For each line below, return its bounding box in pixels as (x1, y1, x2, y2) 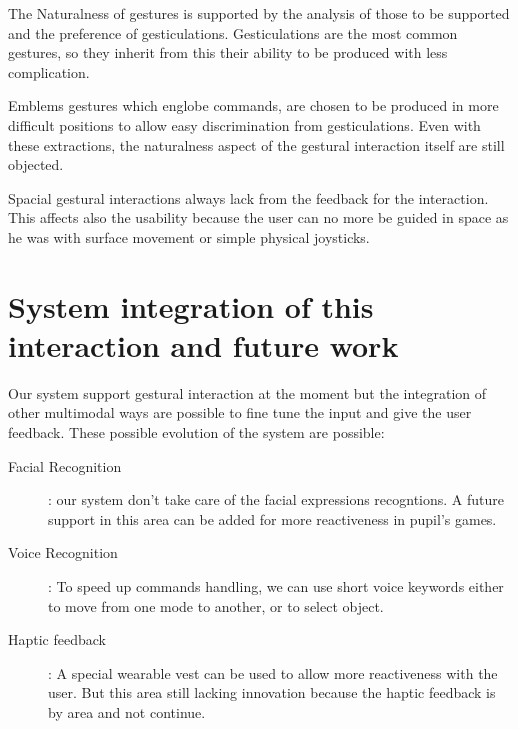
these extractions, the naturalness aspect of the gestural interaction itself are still (8, 134, 505, 155)
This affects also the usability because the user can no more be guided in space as (8, 207, 509, 228)
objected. (8, 154, 64, 175)
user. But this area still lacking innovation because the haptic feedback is (48, 682, 496, 703)
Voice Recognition (8, 542, 118, 563)
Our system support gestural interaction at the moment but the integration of (8, 382, 487, 403)
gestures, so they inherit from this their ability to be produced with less (8, 42, 448, 63)
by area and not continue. (48, 701, 206, 722)
